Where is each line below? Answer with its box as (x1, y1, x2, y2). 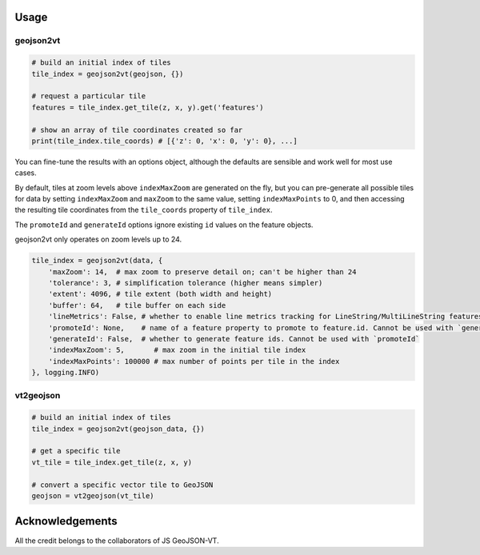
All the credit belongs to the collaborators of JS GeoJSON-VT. (14, 536, 219, 545)
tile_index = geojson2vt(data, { (31, 256, 163, 266)
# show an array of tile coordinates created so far (31, 125, 243, 134)
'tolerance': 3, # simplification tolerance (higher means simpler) (48, 278, 323, 287)
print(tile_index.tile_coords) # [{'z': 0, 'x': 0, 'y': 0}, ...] (31, 136, 298, 146)
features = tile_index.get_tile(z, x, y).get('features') (31, 102, 264, 112)
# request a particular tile (31, 92, 146, 101)
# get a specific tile (31, 446, 121, 456)
